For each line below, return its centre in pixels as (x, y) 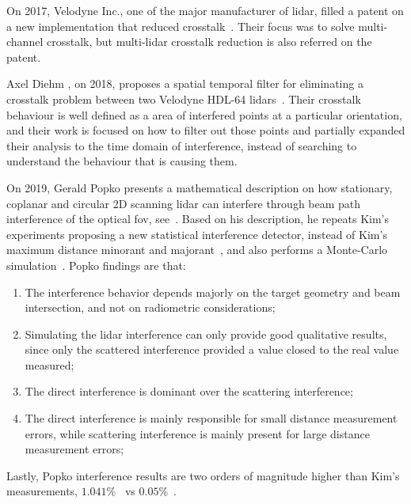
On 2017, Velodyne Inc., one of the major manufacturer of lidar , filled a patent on (205, 10)
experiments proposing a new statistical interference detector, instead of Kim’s (197, 234)
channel (25, 42)
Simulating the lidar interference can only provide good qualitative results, (206, 333)
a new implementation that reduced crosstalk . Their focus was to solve (181, 26)
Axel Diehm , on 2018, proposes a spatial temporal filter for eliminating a (185, 83)
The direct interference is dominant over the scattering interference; (189, 391)
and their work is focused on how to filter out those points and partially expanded (206, 130)
